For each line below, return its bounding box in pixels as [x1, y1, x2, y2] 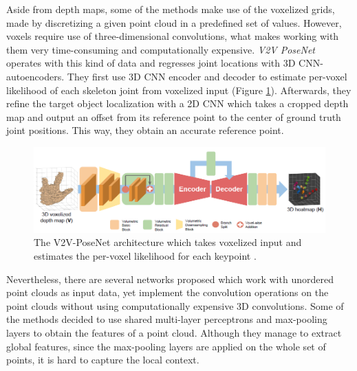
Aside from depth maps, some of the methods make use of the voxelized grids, [6, 2, 335, 16]
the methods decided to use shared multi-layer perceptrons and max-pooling [6, 312, 327, 326]
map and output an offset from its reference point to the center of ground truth [6, 109, 341, 124]
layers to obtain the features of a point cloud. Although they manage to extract [6, 325, 342, 339]
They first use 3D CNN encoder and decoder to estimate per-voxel [67, 69, 347, 83]
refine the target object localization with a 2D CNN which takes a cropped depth [6, 96, 349, 111]
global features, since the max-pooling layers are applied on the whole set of [6, 339, 326, 353]
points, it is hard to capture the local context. [6, 352, 199, 367]
